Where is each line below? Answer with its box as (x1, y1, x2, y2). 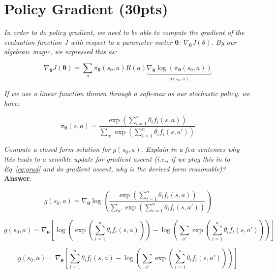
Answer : (4, 173, 32, 183)
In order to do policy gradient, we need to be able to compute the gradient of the (4, 27, 245, 37)
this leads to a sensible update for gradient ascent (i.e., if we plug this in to (4, 154, 230, 164)
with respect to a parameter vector (70, 36, 173, 47)
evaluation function (4, 36, 62, 47)
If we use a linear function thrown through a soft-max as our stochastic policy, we (4, 88, 250, 99)
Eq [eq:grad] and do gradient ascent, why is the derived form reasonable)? (4, 163, 226, 173)
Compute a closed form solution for (4, 144, 111, 154)
